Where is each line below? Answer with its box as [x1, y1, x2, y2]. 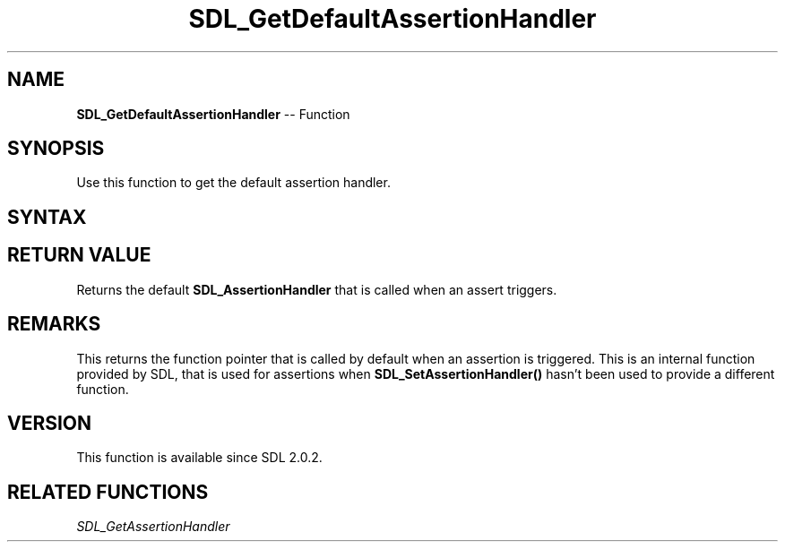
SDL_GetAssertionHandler [76, 519, 230, 535]
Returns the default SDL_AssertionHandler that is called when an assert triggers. [76, 281, 557, 297]
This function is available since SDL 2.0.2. [76, 450, 323, 466]
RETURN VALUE [7, 244, 151, 267]
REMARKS [7, 313, 101, 336]
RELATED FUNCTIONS [7, 480, 209, 503]
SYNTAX [7, 205, 87, 228]
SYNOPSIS [7, 137, 105, 160]
